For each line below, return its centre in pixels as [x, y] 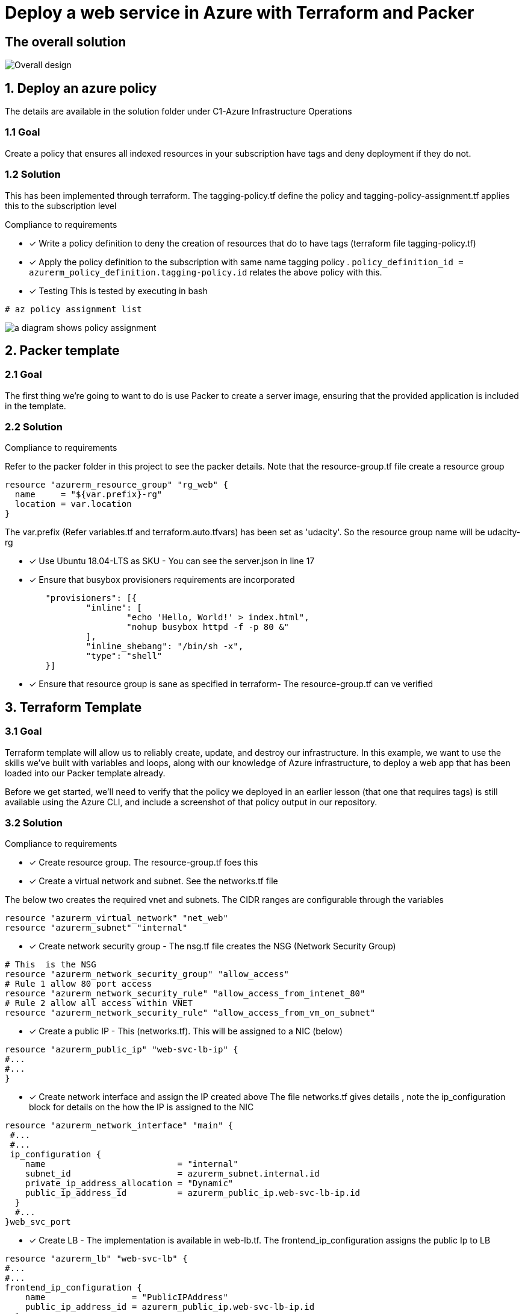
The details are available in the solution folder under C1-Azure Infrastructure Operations [179, 112]
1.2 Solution [33, 174]
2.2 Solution [34, 427]
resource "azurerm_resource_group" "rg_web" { [116, 485]
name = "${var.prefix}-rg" [89, 495]
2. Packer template [62, 350]
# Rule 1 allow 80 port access [79, 984]
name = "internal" [132, 1164]
